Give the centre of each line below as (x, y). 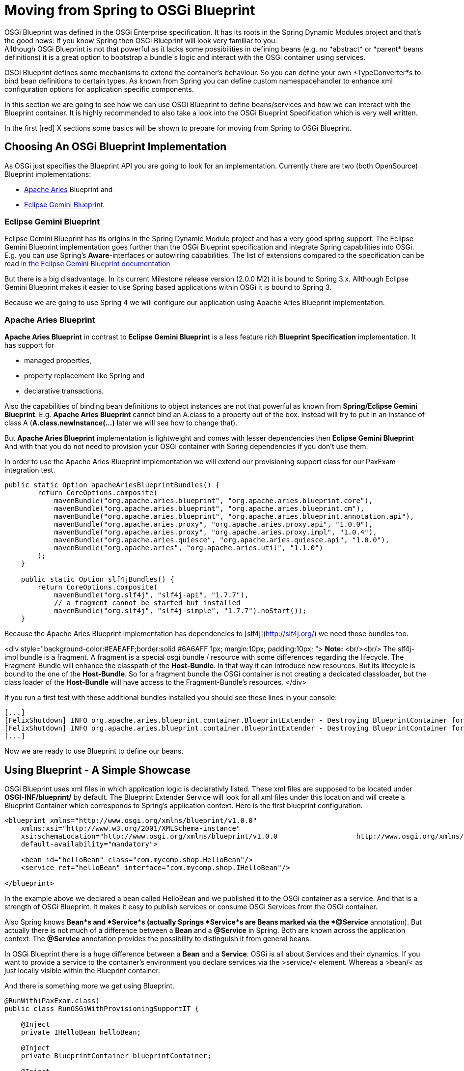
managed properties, (58, 361)
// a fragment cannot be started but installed (147, 603)
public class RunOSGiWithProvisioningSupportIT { (102, 1008)
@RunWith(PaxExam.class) (52, 1001)
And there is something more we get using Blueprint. (90, 986)
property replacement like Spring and (84, 376)
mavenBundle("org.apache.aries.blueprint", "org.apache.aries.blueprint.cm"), (209, 509)
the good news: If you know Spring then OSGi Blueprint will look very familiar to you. (141, 40)
